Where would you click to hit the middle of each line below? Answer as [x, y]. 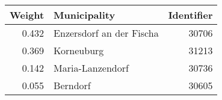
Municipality [85, 15]
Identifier [190, 15]
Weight [27, 15]
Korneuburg [79, 50]
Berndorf [72, 85]
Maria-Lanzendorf [91, 68]
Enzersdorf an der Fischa [106, 33]
